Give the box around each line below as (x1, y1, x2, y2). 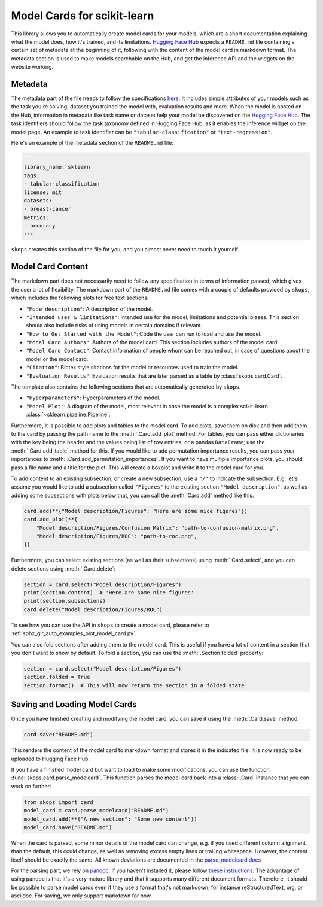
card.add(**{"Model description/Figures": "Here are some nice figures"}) (23, 508, 248, 514)
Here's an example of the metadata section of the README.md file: (11, 139, 173, 146)
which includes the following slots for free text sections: (11, 294, 149, 302)
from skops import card (23, 799, 94, 805)
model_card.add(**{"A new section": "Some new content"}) (23, 815, 197, 823)
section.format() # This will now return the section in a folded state (23, 682, 245, 688)
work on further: (11, 782, 51, 790)
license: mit (23, 189, 62, 196)
